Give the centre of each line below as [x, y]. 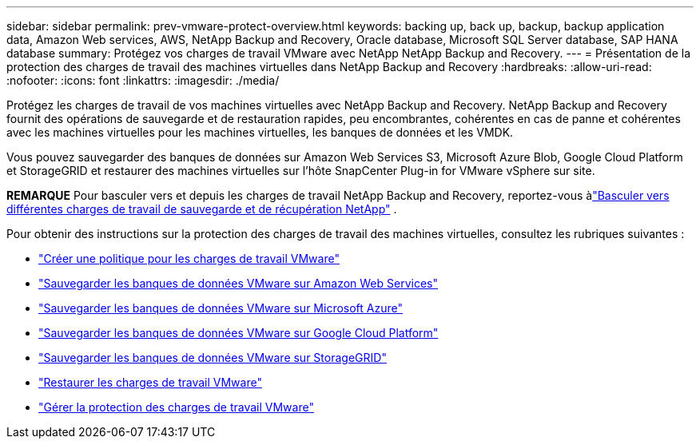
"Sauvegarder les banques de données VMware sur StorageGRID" [213, 358]
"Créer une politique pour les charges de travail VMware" [189, 258]
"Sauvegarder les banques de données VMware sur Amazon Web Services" [238, 283]
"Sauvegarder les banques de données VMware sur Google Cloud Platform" [239, 333]
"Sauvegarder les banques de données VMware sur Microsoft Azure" [221, 308]
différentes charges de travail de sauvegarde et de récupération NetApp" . [202, 209]
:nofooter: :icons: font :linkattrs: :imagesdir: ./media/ [143, 80]
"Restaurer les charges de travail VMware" [150, 382]
